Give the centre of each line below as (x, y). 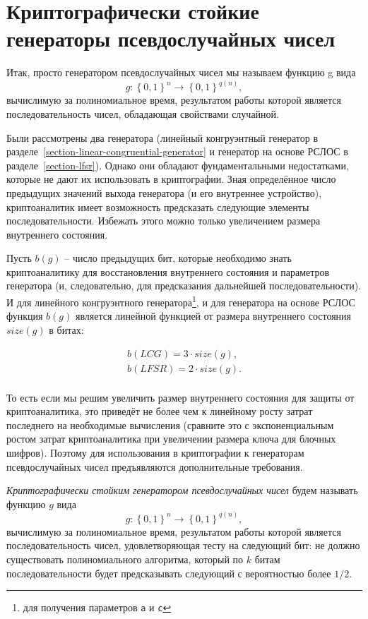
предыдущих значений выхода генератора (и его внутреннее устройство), (164, 192)
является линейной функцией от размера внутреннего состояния (213, 316)
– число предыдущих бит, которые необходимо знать (178, 258)
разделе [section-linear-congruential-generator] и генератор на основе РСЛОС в (177, 151)
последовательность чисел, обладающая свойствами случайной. (143, 113)
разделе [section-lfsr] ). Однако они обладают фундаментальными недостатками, (178, 165)
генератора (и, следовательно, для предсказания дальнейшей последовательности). (184, 286)
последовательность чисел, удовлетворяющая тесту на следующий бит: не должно (183, 545)
